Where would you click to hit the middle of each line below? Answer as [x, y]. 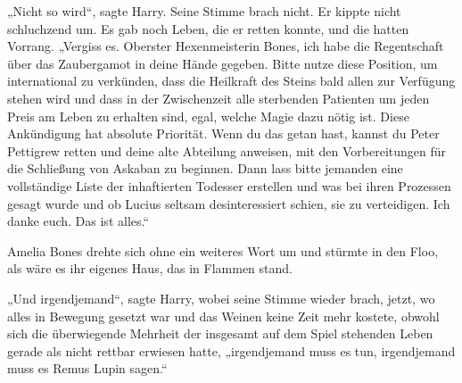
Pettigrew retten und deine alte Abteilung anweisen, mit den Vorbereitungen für [227, 150]
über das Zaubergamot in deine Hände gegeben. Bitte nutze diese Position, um [223, 63]
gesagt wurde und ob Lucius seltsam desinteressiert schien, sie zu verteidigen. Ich [229, 203]
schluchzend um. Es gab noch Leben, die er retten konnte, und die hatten [208, 28]
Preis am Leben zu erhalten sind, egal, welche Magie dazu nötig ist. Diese [208, 116]
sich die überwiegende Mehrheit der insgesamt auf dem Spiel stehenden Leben [220, 333]
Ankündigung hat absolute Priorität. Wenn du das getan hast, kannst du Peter [223, 133]
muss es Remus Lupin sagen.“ [87, 368]
